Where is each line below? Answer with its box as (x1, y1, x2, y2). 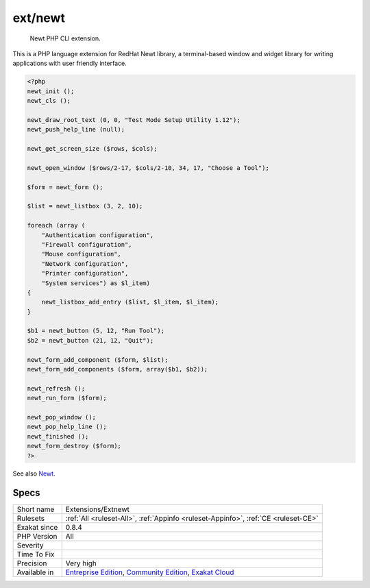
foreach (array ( (27, 221, 86, 230)
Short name (16, 504, 55, 514)
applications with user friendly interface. (12, 59, 127, 68)
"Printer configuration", (41, 269, 129, 278)
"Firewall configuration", (41, 241, 133, 248)
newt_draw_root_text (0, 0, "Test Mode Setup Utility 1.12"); (27, 116, 241, 123)
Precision (16, 559, 47, 568)
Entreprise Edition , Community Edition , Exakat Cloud (65, 567, 234, 577)
